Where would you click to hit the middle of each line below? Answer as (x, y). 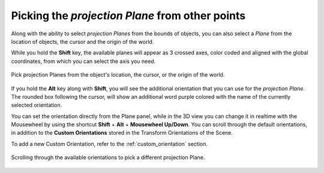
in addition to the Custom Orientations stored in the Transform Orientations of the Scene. (122, 133)
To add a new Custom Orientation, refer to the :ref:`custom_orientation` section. (109, 144)
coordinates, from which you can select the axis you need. (83, 61)
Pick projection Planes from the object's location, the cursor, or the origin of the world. (118, 75)
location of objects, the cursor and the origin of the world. (82, 41)
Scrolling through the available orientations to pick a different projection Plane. (108, 157)
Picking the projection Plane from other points (128, 16)
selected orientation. (37, 105)
